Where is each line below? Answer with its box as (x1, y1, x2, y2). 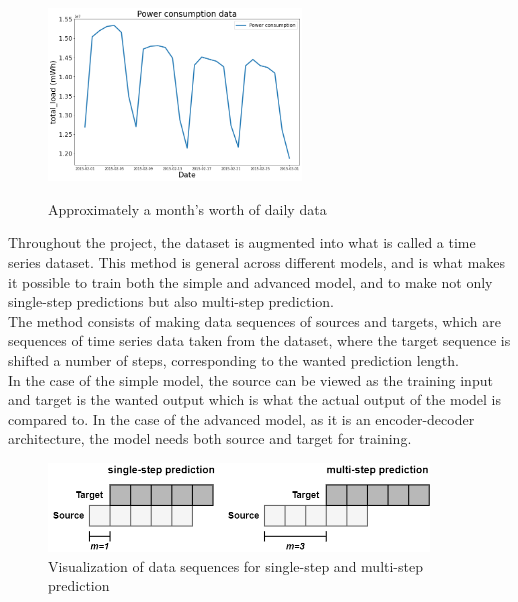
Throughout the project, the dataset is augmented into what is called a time (8, 232, 476, 253)
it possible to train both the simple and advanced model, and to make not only (8, 271, 493, 292)
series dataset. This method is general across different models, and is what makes (8, 252, 506, 273)
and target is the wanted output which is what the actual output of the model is (8, 389, 501, 410)
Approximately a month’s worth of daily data (48, 198, 327, 219)
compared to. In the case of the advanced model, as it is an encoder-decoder (8, 408, 475, 429)
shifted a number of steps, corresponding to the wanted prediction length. (8, 350, 459, 371)
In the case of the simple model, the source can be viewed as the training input (8, 369, 493, 390)
